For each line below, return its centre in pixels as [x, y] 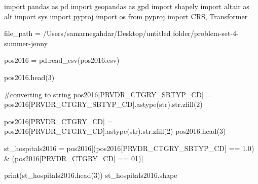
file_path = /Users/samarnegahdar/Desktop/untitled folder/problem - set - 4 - [121, 33]
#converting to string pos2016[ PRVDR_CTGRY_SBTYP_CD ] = [108, 94]
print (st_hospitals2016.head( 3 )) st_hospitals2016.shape [91, 175]
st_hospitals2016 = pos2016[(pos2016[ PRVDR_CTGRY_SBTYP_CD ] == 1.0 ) [129, 148]
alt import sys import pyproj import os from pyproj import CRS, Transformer [126, 16]
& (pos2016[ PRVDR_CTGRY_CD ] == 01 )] [74, 158]
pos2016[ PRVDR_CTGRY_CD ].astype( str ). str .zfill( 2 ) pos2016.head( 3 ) [115, 131]
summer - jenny [26, 43]
